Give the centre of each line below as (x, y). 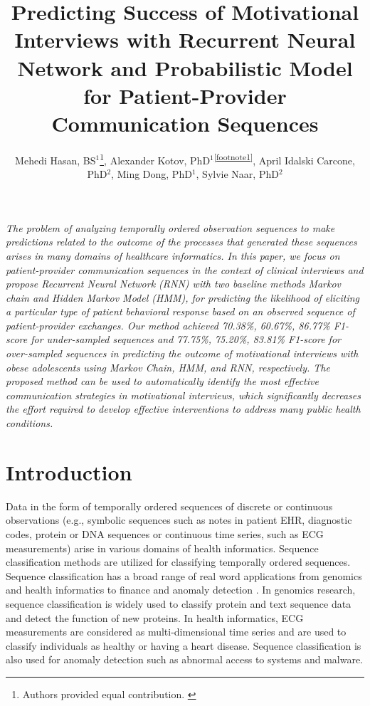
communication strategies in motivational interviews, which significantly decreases (183, 395)
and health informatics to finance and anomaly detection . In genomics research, (181, 590)
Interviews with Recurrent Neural (185, 39)
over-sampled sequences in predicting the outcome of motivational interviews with (182, 353)
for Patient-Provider (185, 95)
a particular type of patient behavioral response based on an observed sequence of (180, 311)
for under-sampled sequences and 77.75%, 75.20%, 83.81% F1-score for (186, 339)
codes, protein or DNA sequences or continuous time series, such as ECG (165, 533)
